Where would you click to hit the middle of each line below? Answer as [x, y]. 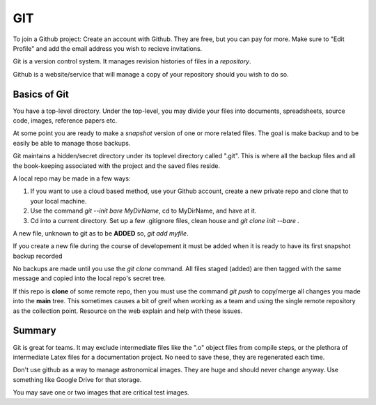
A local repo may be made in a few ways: [72, 178]
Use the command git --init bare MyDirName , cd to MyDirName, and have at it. [143, 211]
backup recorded [38, 256]
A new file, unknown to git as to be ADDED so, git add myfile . [101, 233]
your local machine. [58, 201]
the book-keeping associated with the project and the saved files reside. [117, 166]
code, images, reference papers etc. [65, 121]
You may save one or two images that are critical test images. [101, 392]
